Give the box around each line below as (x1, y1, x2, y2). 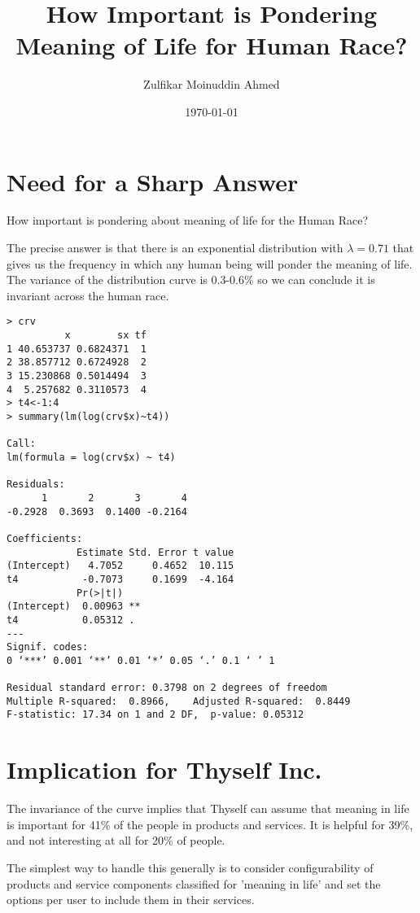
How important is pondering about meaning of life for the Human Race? (7, 212, 369, 229)
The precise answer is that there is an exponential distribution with (7, 239, 343, 256)
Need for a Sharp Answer (7, 164, 299, 198)
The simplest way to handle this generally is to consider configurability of (7, 859, 374, 876)
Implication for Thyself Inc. (7, 753, 322, 786)
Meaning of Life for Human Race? (15, 28, 408, 62)
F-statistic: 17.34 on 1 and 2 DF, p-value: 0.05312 (7, 709, 304, 721)
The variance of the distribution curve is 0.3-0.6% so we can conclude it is (7, 271, 375, 288)
